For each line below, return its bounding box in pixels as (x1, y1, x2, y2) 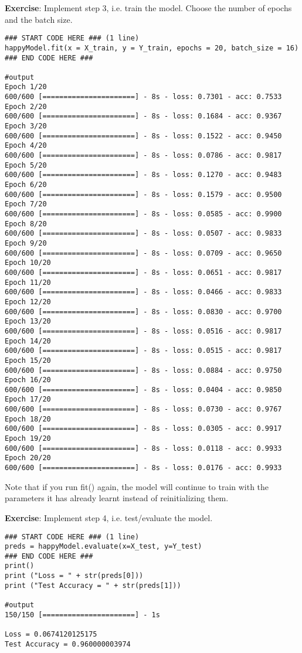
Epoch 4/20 (5, 141, 47, 150)
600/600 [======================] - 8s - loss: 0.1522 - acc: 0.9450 (5, 131, 282, 140)
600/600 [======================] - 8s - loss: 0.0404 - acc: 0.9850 (5, 385, 282, 394)
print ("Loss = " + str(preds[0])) (5, 572, 144, 580)
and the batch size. (5, 13, 73, 25)
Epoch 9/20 (5, 239, 47, 247)
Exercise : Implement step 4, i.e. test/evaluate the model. (5, 511, 213, 523)
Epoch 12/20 (5, 297, 51, 306)
